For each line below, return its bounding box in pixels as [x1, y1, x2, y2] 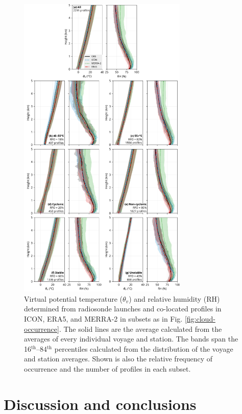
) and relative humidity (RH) [129, 293, 220, 304]
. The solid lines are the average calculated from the [59, 323, 222, 334]
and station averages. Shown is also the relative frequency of [24, 353, 213, 364]
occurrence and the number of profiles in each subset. [24, 363, 191, 374]
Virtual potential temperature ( [24, 293, 123, 304]
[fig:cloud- [184, 313, 215, 324]
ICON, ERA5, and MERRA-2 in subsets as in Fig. [24, 313, 183, 324]
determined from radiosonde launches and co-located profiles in [24, 303, 222, 314]
